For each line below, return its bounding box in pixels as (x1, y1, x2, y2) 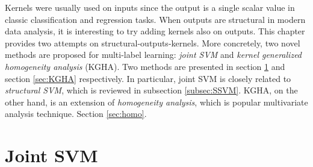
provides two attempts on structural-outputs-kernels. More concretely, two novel (5, 36, 300, 49)
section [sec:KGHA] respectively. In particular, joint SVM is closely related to (5, 72, 291, 84)
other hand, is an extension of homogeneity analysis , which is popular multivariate (5, 95, 308, 108)
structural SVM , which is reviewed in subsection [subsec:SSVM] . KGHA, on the (5, 84, 298, 96)
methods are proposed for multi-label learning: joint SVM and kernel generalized (5, 48, 302, 61)
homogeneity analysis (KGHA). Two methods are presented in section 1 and (5, 60, 285, 72)
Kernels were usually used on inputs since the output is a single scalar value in (5, 1, 295, 13)
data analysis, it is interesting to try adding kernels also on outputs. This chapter (5, 25, 305, 37)
